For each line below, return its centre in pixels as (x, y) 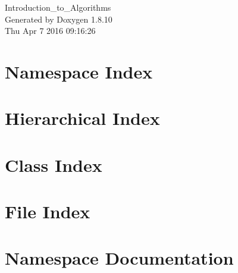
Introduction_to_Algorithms (58, 7)
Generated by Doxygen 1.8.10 (59, 19)
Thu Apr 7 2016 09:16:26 (50, 31)
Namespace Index (79, 71)
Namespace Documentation (119, 258)
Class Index (54, 164)
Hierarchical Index (82, 118)
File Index (48, 211)
